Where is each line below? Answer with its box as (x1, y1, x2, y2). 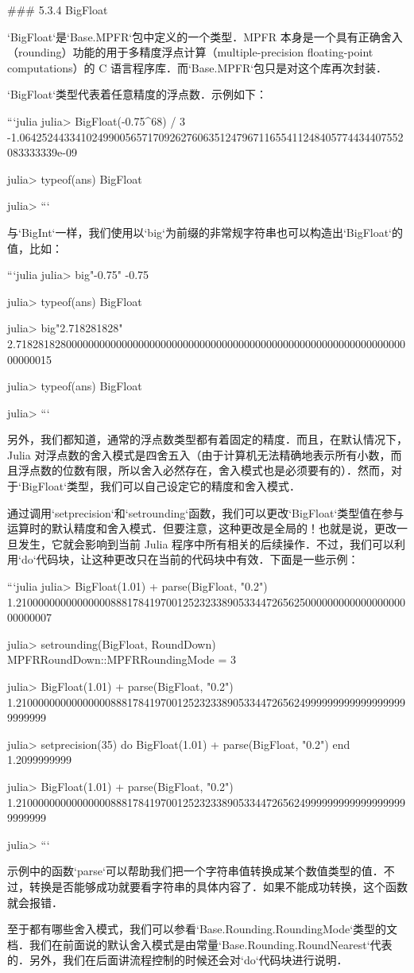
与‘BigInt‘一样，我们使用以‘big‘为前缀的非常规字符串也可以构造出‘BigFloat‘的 (7, 223, 404, 240)
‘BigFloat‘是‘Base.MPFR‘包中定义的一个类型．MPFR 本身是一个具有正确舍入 (7, 28, 403, 45)
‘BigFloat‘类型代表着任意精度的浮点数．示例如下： (7, 86, 268, 103)
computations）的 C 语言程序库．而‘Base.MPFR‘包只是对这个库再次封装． (7, 59, 388, 76)
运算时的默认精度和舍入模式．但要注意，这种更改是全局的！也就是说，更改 (7, 520, 397, 537)
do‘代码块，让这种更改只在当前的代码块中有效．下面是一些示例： (21, 551, 359, 568)
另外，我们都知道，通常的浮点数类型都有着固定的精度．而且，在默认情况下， (7, 431, 408, 448)
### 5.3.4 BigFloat (7, 2, 108, 17)
